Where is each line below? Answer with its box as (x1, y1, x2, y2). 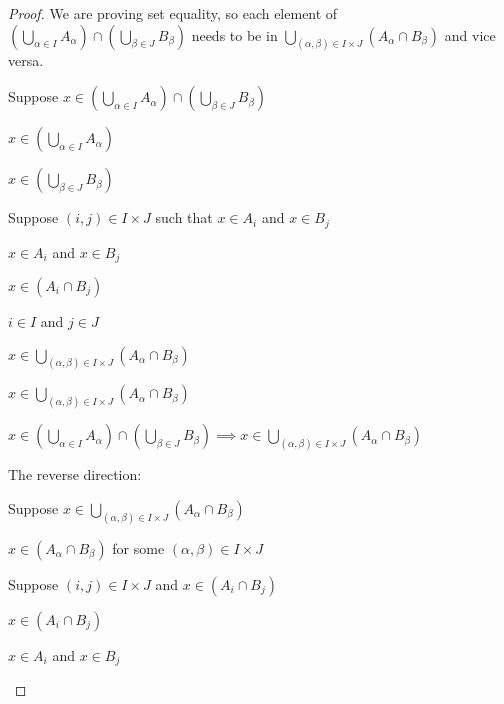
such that (155, 207, 213, 228)
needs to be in (191, 24, 278, 45)
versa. (8, 50, 44, 71)
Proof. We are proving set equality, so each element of (8, 3, 338, 23)
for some (112, 537, 165, 558)
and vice (444, 24, 496, 45)
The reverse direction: (8, 464, 142, 485)
